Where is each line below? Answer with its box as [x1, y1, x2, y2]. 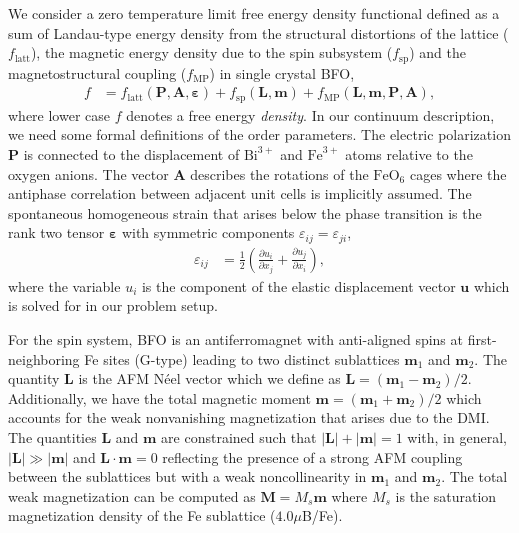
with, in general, [407, 426, 507, 447]
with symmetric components [121, 222, 295, 243]
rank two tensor [8, 222, 105, 243]
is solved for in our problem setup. [8, 295, 218, 316]
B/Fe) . [301, 505, 343, 526]
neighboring [8, 348, 80, 369]
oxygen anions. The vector [8, 163, 169, 184]
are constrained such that [161, 426, 317, 447]
